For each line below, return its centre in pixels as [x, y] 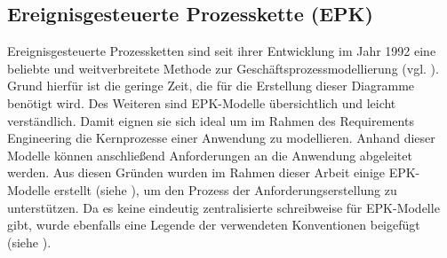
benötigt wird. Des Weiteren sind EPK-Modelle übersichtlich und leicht [202, 102]
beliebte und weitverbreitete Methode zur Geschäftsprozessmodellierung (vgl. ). [223, 68]
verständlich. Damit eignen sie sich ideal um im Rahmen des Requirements [211, 120]
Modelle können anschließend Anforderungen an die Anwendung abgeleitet [210, 155]
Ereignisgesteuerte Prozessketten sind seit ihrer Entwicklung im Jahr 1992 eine [222, 51]
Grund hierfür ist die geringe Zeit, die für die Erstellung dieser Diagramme [211, 86]
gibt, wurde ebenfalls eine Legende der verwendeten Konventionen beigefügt [214, 225]
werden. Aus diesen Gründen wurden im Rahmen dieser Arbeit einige [196, 172]
